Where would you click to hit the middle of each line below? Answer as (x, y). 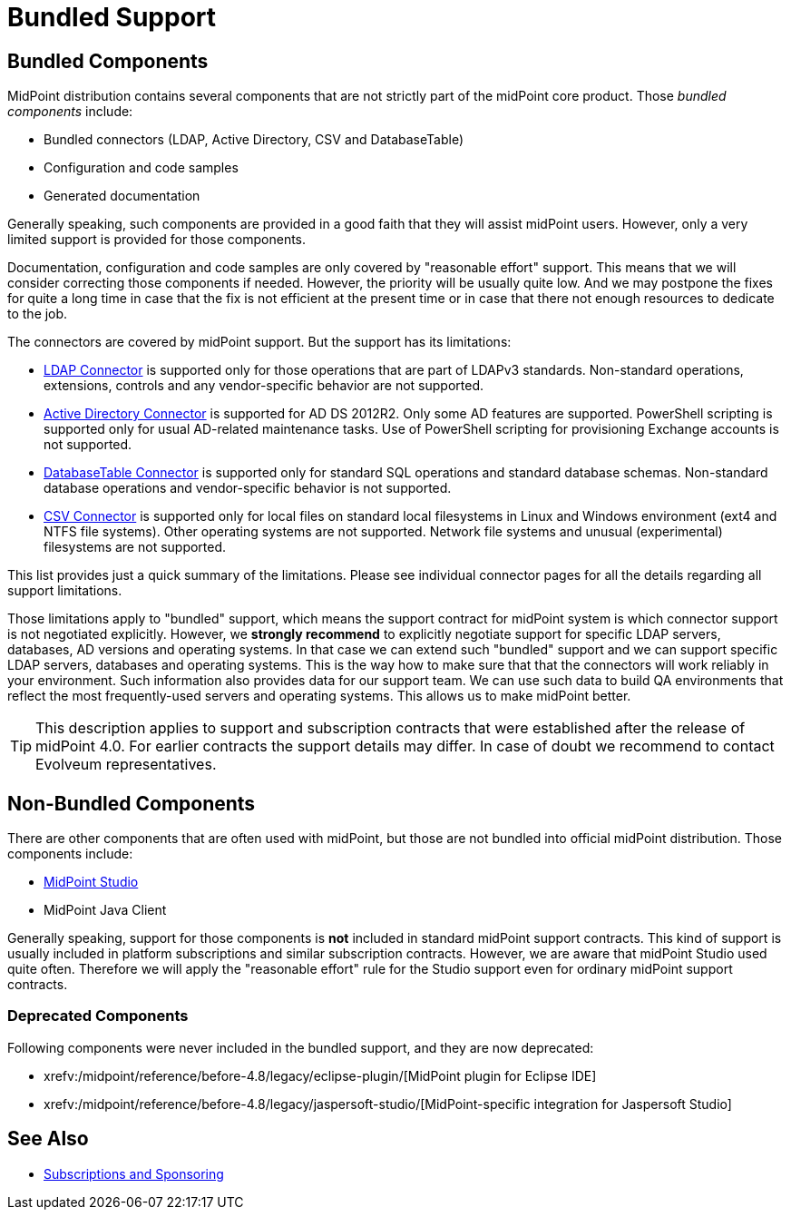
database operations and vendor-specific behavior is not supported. (248, 488)
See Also (48, 1139)
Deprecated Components (98, 1016)
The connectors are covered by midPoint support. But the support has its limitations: (259, 342)
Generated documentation (122, 196)
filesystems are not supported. (135, 547)
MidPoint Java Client (105, 910)
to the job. (38, 314)
